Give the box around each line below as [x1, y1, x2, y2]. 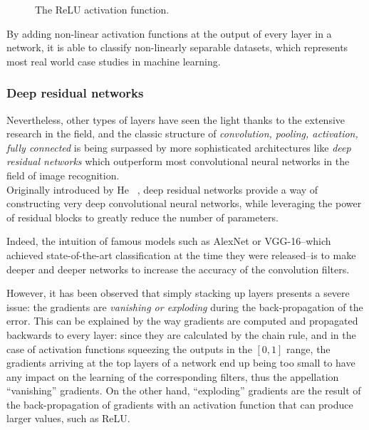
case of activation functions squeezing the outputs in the [6, 341, 252, 356]
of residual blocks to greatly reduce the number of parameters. [6, 209, 279, 224]
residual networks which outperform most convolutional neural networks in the [6, 154, 350, 169]
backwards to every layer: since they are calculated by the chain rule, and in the [6, 327, 356, 342]
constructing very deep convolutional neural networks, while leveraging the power [6, 196, 362, 211]
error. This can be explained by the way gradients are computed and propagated [6, 313, 358, 328]
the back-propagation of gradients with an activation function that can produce [6, 397, 353, 411]
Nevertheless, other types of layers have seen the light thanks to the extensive [6, 112, 345, 127]
